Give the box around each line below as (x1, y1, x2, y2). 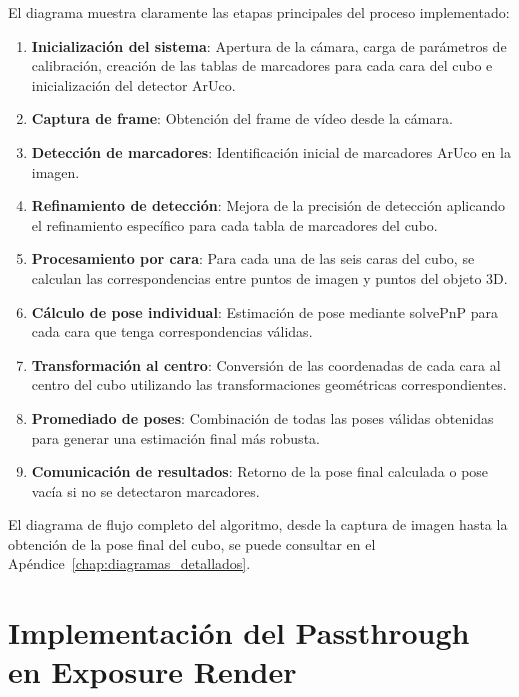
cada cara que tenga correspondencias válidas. (31, 321, 313, 342)
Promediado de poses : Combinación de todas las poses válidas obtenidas (31, 407, 494, 428)
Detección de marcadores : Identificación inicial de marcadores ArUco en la (31, 141, 511, 162)
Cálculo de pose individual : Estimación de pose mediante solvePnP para (31, 301, 498, 322)
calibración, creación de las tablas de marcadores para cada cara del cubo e (31, 55, 493, 76)
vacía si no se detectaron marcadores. (31, 480, 260, 501)
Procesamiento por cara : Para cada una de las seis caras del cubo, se (31, 248, 475, 269)
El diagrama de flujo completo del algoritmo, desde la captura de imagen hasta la (8, 514, 508, 535)
